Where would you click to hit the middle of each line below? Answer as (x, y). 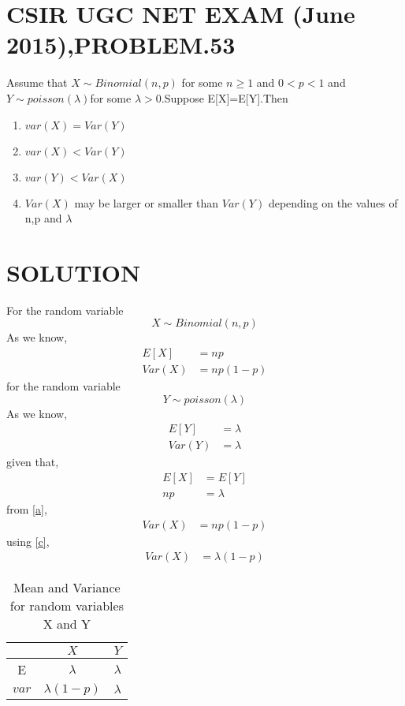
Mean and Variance (67, 588)
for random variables (67, 606)
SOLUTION (74, 272)
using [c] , (28, 541)
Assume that (37, 82)
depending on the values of (333, 202)
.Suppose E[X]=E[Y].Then (225, 97)
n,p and (43, 218)
